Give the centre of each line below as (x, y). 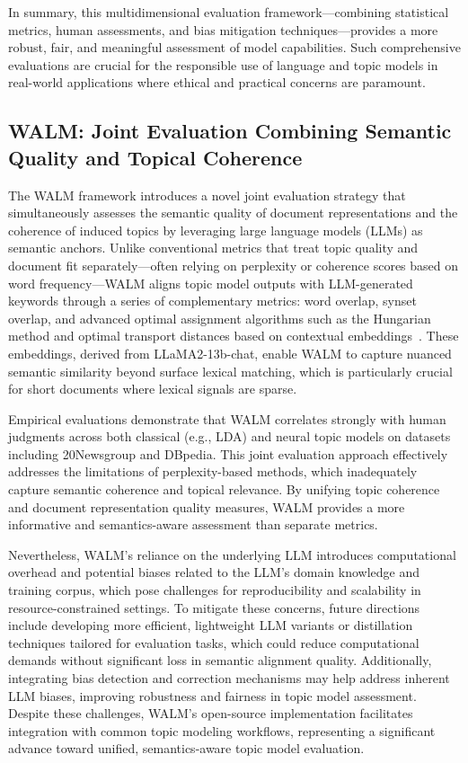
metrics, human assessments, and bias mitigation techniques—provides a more (223, 29)
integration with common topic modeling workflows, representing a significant (222, 730)
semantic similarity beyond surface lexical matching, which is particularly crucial (230, 371)
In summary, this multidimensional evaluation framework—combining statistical (229, 12)
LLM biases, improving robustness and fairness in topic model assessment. (212, 695)
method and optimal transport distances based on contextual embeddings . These (234, 336)
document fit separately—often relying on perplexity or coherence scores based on (234, 265)
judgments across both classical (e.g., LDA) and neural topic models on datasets (230, 436)
